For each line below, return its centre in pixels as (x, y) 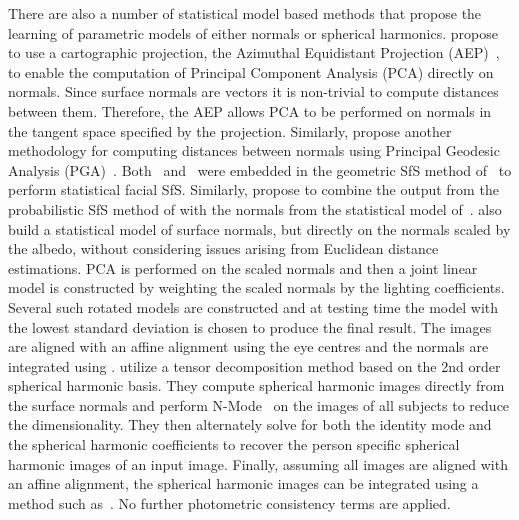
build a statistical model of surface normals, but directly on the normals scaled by (259, 228)
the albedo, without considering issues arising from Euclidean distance (223, 248)
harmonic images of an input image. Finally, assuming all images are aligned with (258, 463)
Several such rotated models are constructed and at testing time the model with (253, 306)
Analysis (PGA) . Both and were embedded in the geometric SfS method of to (260, 169)
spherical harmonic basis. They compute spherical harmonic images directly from (256, 385)
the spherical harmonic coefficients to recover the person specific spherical (234, 444)
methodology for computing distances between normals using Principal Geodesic (254, 150)
